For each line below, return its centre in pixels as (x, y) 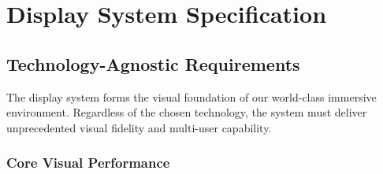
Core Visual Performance (88, 163)
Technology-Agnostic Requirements (153, 63)
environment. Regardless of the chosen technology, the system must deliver (187, 112)
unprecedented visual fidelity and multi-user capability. (139, 127)
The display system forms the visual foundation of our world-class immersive (191, 96)
